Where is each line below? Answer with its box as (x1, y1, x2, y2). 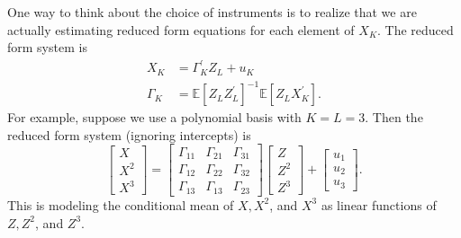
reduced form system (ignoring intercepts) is (7, 125, 251, 144)
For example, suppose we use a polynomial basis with (7, 108, 302, 127)
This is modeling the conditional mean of (7, 195, 234, 214)
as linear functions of (321, 195, 437, 214)
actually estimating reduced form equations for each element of (7, 20, 355, 39)
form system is (7, 38, 87, 57)
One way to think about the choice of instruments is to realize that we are (7, 3, 417, 21)
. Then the (365, 108, 423, 127)
